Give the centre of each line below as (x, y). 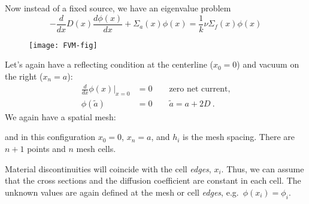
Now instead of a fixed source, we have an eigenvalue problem (118, 8)
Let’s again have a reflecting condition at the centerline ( (109, 64)
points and (46, 149)
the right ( (24, 76)
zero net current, (200, 89)
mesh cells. (96, 149)
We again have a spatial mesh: (60, 116)
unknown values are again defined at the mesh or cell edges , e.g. (122, 192)
